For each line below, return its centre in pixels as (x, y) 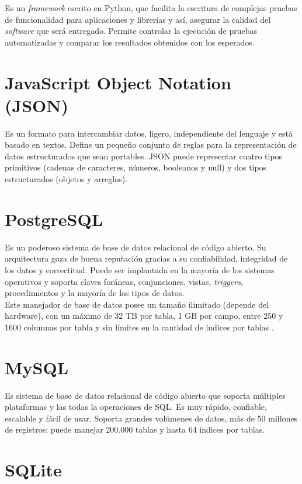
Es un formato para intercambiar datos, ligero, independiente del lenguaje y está (149, 133)
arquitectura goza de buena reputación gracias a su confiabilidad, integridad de (146, 258)
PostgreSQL (54, 219)
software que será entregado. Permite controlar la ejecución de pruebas (131, 31)
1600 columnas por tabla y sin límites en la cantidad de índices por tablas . (139, 327)
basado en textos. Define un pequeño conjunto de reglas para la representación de (151, 144)
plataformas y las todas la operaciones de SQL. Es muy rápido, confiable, (136, 407)
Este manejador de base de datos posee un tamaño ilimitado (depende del (137, 304)
